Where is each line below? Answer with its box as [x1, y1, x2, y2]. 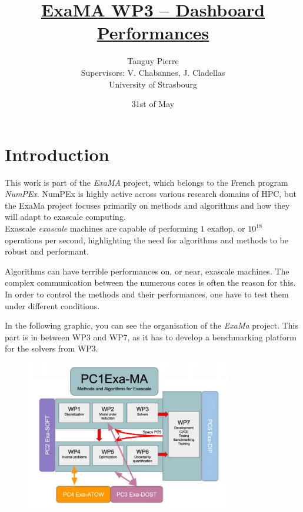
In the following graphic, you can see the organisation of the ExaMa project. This [5, 319, 298, 332]
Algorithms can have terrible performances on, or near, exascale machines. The [5, 265, 289, 277]
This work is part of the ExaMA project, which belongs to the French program [5, 176, 288, 188]
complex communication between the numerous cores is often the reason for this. [5, 276, 296, 289]
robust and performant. [5, 245, 89, 257]
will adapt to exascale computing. [5, 210, 126, 223]
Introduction [5, 142, 109, 166]
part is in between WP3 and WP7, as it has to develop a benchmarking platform [5, 330, 297, 343]
